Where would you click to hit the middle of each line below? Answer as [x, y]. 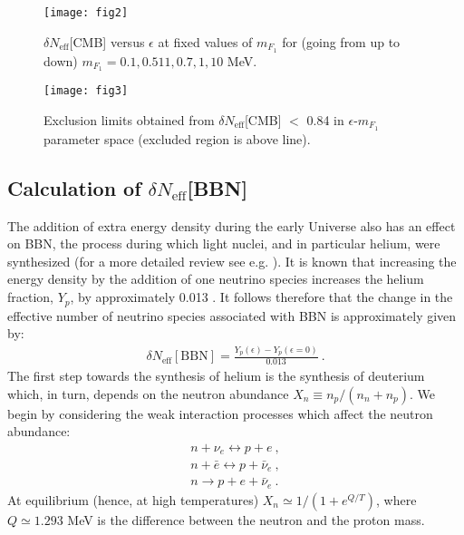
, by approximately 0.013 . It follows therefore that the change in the [261, 297]
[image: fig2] [86, 13]
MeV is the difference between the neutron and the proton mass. [246, 519]
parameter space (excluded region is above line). [177, 138]
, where [396, 499]
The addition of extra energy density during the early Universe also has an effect [232, 225]
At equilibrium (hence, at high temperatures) [133, 499]
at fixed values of [205, 41]
